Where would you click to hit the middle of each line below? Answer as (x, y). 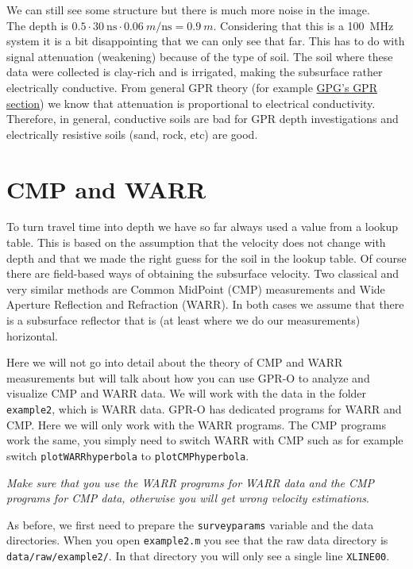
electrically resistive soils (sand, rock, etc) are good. (132, 134)
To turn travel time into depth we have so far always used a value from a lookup (203, 227)
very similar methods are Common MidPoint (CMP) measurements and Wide (196, 288)
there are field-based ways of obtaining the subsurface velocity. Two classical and (203, 273)
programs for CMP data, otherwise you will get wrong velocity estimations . (188, 498)
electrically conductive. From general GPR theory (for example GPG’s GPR (192, 87)
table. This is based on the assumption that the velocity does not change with (196, 242)
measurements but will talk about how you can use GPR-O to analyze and (188, 377)
